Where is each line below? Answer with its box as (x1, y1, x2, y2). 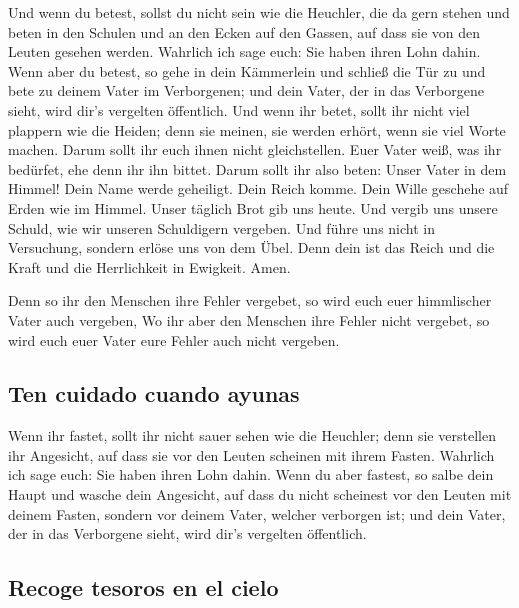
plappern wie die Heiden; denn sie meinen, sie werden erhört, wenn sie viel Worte (8, 119, 506, 140)
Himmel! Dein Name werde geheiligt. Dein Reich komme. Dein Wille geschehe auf (8, 178, 509, 199)
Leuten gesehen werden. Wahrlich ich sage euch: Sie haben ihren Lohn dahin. (8, 41, 481, 62)
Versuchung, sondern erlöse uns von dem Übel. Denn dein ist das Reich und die (8, 237, 495, 258)
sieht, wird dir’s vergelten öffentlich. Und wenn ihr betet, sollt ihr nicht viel (8, 99, 470, 120)
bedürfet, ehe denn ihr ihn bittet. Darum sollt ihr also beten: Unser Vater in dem (8, 158, 507, 179)
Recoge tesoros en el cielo (8, 572, 279, 603)
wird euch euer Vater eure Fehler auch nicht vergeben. (8, 329, 340, 350)
